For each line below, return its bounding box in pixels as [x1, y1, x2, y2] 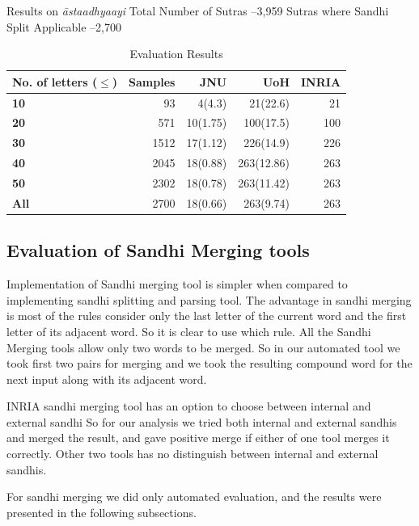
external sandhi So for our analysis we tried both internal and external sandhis [6, 413, 397, 430]
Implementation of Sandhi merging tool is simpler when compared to [6, 276, 348, 292]
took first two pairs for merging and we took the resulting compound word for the [6, 355, 413, 372]
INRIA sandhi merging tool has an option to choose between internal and [6, 398, 371, 414]
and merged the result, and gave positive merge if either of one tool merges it [6, 429, 390, 446]
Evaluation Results [129, 45, 223, 62]
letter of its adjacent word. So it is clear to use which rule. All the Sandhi [6, 322, 371, 339]
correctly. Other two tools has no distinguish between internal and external [6, 445, 379, 462]
